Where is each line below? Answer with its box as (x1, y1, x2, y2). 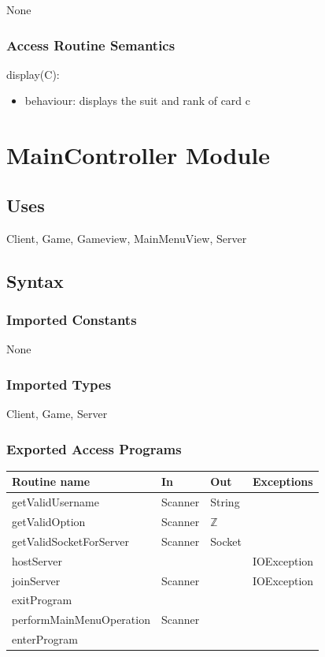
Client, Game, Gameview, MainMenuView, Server (6, 230, 247, 246)
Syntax (6, 268, 64, 293)
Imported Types (6, 374, 112, 394)
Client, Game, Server (6, 405, 108, 421)
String (210, 494, 240, 510)
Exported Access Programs (6, 439, 182, 458)
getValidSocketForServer (12, 532, 129, 549)
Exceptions (252, 473, 313, 490)
